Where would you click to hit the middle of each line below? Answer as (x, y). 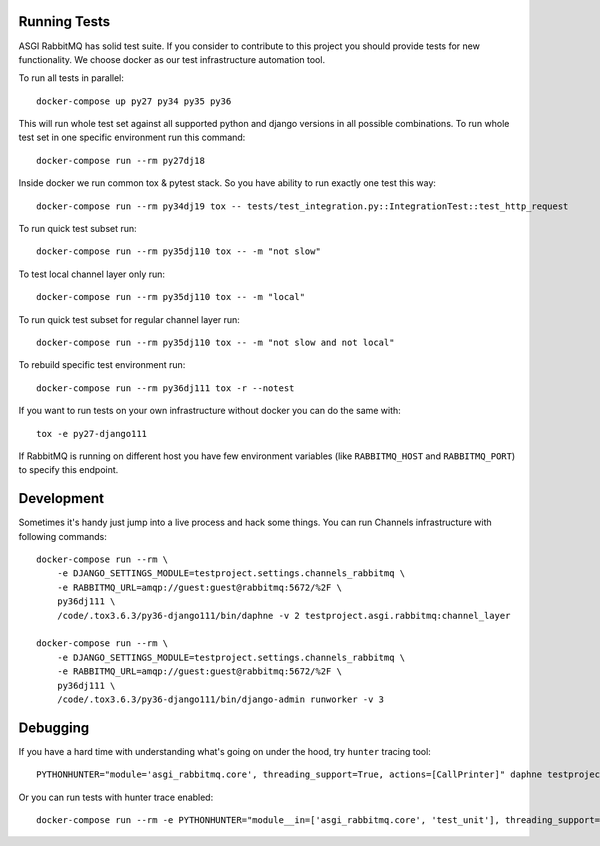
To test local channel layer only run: (91, 274)
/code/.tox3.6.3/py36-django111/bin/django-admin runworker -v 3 (220, 699)
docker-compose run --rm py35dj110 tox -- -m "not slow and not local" (215, 342)
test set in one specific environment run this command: (132, 137)
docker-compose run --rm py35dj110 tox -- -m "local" (170, 297)
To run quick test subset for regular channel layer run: (129, 319)
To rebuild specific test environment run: (102, 365)
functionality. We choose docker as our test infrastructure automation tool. (171, 59)
